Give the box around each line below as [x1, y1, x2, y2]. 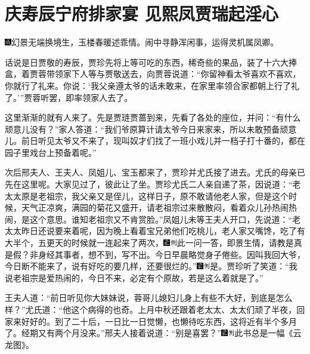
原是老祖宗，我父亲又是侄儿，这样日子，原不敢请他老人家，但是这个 [21, 189, 289, 202]
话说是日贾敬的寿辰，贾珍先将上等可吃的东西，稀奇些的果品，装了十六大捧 [5, 56, 297, 68]
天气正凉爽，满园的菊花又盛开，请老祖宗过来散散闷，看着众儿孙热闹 [21, 201, 289, 214]
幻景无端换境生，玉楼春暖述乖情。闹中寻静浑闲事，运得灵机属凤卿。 [11, 36, 279, 48]
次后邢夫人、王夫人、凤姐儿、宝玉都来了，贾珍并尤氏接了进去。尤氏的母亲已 [5, 166, 305, 178]
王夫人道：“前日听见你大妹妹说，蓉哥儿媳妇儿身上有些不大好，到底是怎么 [5, 291, 293, 304]
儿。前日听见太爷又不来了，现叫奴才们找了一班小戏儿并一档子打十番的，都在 [5, 134, 305, 147]
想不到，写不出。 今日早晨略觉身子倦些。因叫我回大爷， [88, 248, 305, 260]
